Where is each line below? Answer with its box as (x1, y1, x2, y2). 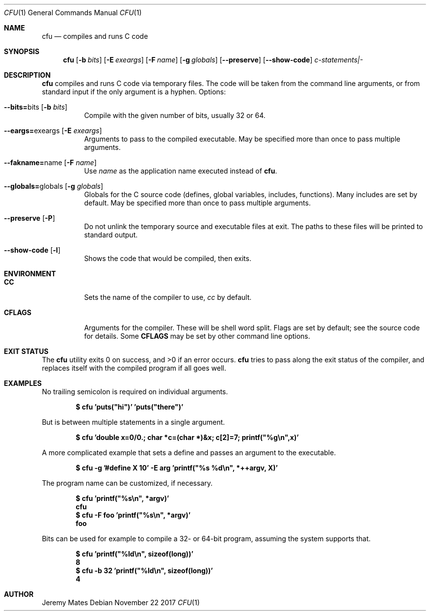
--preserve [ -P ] (4, 214, 55, 222)
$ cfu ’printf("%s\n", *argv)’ (76, 494, 169, 502)
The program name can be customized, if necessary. (42, 479, 213, 487)
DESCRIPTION (4, 71, 51, 79)
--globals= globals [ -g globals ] (4, 182, 104, 190)
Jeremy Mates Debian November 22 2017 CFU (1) (42, 598, 200, 607)
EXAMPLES (4, 379, 42, 387)
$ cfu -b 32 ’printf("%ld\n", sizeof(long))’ (76, 566, 213, 575)
